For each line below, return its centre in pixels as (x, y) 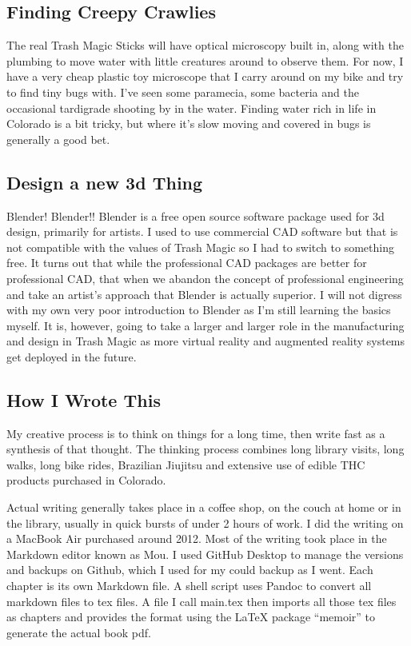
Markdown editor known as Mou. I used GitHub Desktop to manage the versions (205, 554)
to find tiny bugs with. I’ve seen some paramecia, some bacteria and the (183, 92)
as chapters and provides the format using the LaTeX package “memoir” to (191, 617)
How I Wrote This (84, 399)
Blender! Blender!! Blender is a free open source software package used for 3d (196, 215)
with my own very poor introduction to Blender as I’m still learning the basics (199, 310)
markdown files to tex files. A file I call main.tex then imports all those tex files (202, 601)
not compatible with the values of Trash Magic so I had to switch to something (200, 247)
